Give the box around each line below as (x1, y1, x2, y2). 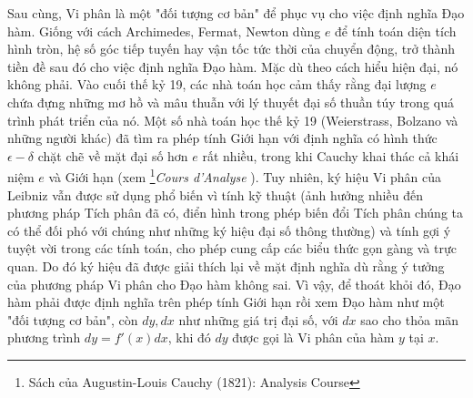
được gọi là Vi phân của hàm (232, 328, 395, 347)
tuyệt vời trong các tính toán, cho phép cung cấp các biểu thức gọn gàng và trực (7, 239, 457, 258)
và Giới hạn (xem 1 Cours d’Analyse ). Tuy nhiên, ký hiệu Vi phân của (48, 165, 441, 186)
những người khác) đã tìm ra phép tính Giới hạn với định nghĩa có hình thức (7, 128, 438, 148)
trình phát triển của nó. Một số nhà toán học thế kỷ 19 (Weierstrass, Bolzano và (7, 110, 458, 129)
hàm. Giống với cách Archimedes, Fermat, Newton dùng (7, 21, 321, 40)
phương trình (7, 328, 81, 347)
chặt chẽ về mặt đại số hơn (37, 146, 188, 165)
